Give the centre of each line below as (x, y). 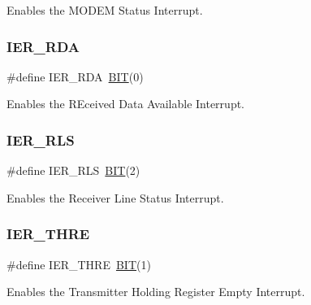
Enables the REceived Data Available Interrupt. (126, 104)
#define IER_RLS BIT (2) (73, 170)
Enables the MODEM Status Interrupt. (105, 10)
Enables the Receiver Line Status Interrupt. (115, 197)
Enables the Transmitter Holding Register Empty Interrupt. (156, 292)
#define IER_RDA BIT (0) (75, 76)
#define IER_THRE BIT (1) (79, 264)
